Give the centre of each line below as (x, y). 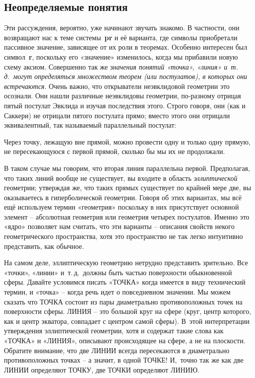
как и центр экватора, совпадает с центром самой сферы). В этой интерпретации (127, 321)
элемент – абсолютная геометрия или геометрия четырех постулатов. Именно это (127, 216)
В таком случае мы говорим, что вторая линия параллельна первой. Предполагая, (127, 168)
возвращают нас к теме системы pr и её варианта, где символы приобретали (121, 37)
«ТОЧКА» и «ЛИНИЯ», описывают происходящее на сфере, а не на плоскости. (125, 340)
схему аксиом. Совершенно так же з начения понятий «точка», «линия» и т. (121, 66)
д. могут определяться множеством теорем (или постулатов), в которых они (126, 76)
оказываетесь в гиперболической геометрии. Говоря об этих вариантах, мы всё (123, 197)
